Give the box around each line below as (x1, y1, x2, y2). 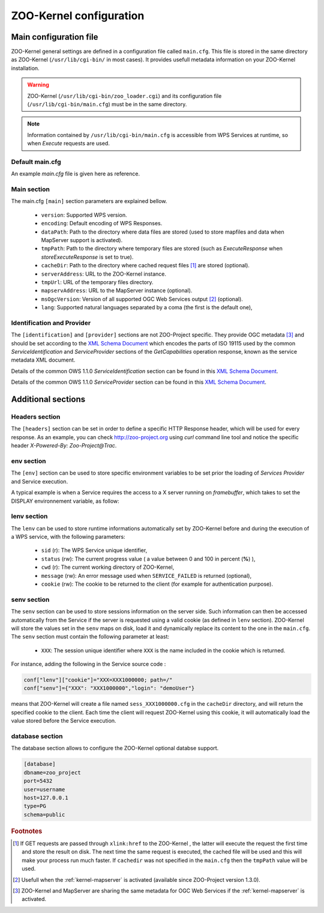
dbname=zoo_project (23, 769, 81, 776)
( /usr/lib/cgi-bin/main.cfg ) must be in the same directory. (27, 101, 187, 108)
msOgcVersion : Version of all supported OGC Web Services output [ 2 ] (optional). (41, 295, 243, 303)
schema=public (23, 811, 65, 818)
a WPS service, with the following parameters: (11, 533, 125, 541)
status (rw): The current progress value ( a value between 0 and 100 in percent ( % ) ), (41, 555, 256, 562)
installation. (11, 64, 40, 71)
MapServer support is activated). (41, 237, 123, 244)
